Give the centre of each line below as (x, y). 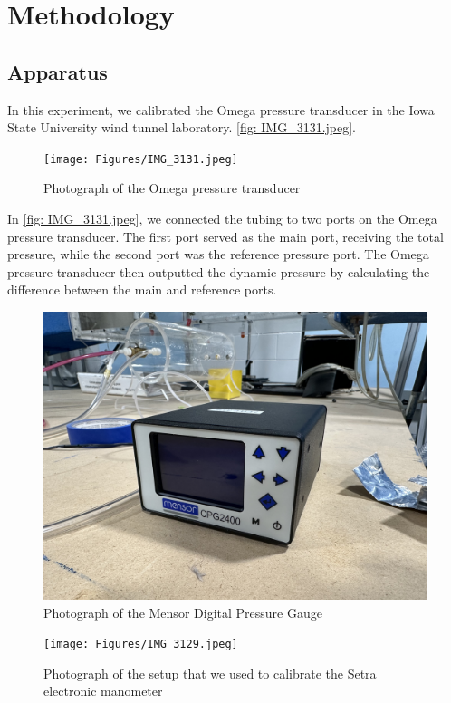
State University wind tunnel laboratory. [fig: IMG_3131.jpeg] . (182, 127)
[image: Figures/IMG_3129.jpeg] (141, 645)
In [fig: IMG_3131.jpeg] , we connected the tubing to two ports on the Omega (222, 219)
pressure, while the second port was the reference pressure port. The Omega (218, 254)
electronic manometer (103, 691)
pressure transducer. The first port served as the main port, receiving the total (225, 236)
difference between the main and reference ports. (142, 289)
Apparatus (58, 71)
